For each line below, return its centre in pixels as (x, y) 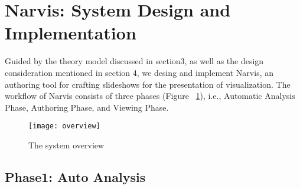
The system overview (66, 145)
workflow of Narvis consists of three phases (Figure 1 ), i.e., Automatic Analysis (150, 96)
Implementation (71, 33)
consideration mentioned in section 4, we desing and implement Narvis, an (139, 72)
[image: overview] (64, 126)
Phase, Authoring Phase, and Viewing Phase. (87, 107)
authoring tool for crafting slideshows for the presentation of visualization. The (148, 84)
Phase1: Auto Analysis (75, 176)
